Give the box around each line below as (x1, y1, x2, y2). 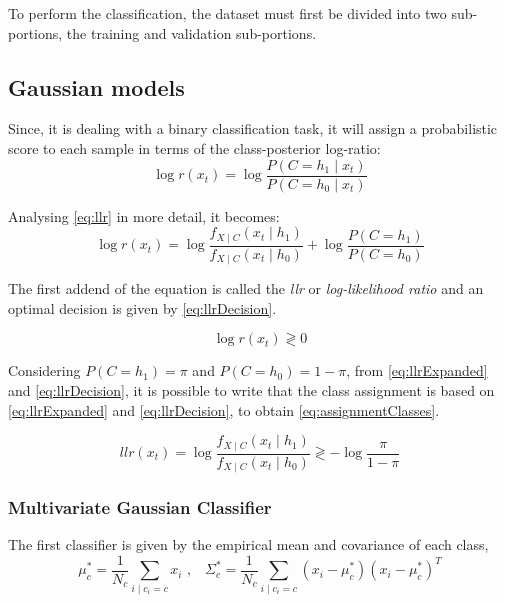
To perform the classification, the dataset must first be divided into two (8, 3, 447, 23)
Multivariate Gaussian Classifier (8, 495, 272, 519)
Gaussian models (8, 71, 185, 102)
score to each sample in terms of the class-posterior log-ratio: (8, 137, 381, 158)
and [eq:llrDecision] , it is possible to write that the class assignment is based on (8, 379, 495, 400)
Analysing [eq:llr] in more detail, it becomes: (8, 205, 280, 226)
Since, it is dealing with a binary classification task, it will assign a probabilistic (8, 118, 498, 139)
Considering (8, 360, 81, 381)
